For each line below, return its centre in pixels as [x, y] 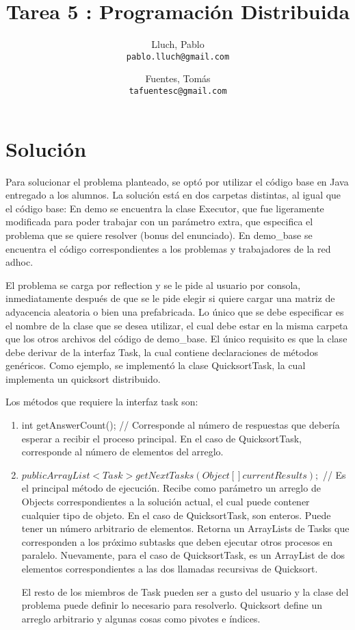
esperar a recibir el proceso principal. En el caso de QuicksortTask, [161, 438]
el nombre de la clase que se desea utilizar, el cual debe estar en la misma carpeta [177, 325]
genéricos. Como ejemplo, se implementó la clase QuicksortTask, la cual [156, 365]
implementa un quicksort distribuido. [83, 378]
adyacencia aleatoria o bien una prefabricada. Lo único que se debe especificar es [175, 311]
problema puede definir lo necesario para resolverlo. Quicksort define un [172, 605]
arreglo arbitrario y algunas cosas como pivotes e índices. [141, 618]
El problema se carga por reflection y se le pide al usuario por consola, [153, 285]
